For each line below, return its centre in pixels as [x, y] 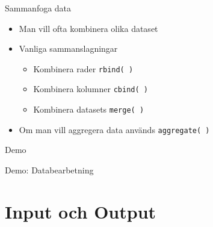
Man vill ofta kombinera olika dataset [88, 28]
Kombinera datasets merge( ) [89, 109]
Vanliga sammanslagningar [68, 48]
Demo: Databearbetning [49, 170]
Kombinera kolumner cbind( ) [91, 89]
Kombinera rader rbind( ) [83, 68]
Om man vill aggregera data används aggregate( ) [114, 129]
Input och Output [81, 211]
